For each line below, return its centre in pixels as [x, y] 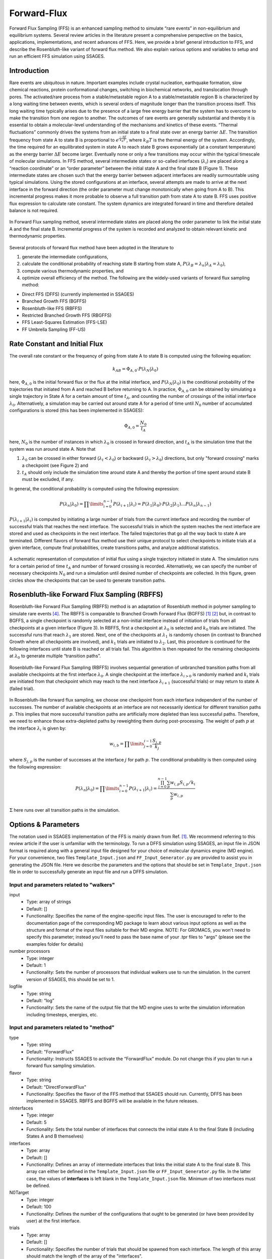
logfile [16, 987]
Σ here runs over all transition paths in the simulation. [65, 810]
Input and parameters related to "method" [62, 1027]
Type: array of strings [49, 902]
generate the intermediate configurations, [65, 256]
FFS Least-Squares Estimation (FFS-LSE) [64, 322]
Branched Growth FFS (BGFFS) [54, 301]
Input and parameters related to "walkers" [62, 885]
